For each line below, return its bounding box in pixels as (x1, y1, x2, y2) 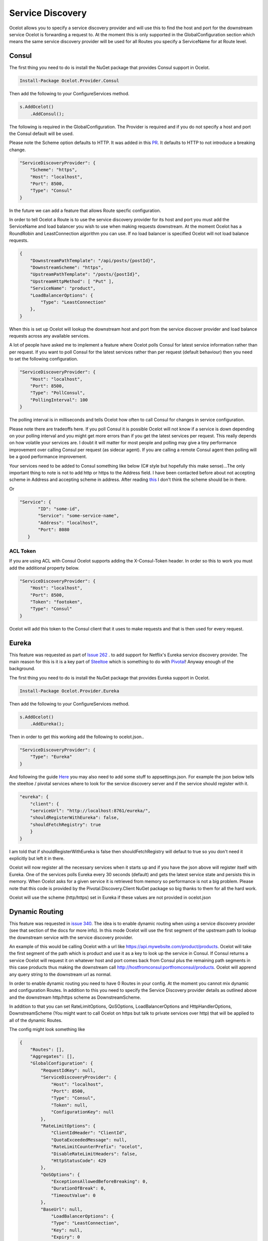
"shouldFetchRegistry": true (30, 822, 101, 827)
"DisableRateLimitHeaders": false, (51, 1151, 137, 1157)
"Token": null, (51, 1102, 88, 1108)
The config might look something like (9, 1027, 85, 1033)
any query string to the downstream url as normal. (9, 971, 112, 977)
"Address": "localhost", (38, 520, 99, 526)
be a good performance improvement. (9, 454, 87, 460)
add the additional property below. (9, 565, 79, 571)
